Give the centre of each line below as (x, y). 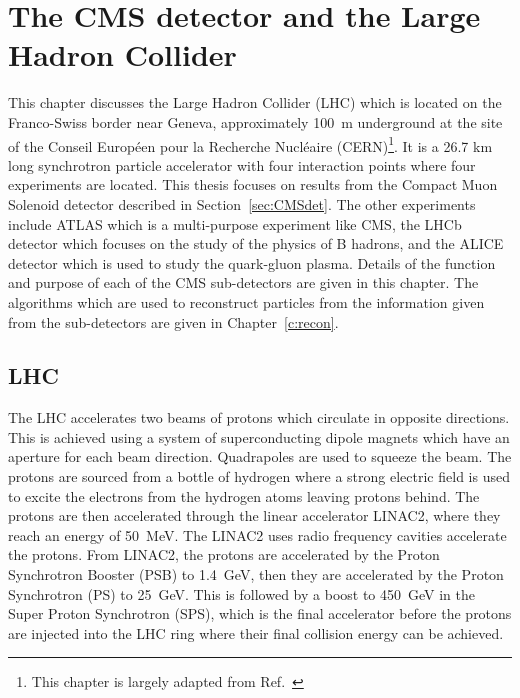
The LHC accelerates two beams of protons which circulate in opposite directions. (259, 417)
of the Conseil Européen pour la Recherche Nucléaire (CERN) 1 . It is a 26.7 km (250, 144)
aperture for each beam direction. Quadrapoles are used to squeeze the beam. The (260, 456)
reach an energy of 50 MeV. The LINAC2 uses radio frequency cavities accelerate (257, 534)
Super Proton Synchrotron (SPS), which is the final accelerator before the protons (260, 613)
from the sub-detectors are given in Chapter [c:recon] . (173, 321)
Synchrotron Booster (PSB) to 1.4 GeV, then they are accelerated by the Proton (256, 574)
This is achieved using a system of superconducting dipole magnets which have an (259, 436)
